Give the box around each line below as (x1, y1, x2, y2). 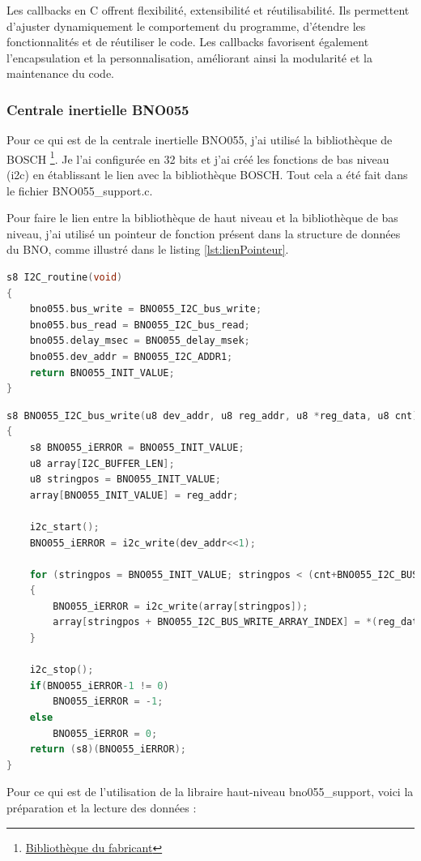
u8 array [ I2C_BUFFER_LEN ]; (29, 457, 175, 469)
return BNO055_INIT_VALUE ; (29, 366, 175, 379)
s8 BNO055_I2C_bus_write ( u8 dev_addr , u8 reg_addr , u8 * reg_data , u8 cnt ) (6, 409, 419, 422)
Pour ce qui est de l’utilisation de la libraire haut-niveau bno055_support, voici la (6, 783, 414, 800)
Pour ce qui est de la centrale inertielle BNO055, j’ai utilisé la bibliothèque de (6, 131, 393, 148)
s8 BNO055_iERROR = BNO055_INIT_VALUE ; (29, 441, 245, 453)
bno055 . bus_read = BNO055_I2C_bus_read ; (29, 319, 250, 331)
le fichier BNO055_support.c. (6, 182, 153, 199)
